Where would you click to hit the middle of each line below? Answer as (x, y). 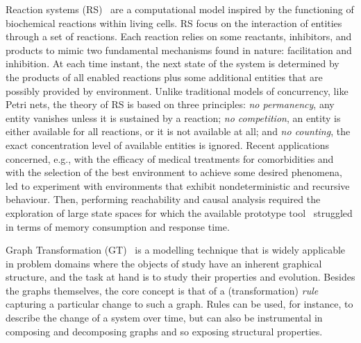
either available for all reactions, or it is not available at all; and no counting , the (178, 131)
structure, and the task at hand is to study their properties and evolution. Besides (180, 277)
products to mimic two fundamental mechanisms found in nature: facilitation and (179, 50)
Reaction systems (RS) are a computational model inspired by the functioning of (180, 9)
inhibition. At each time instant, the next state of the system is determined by (173, 63)
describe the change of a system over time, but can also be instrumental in (164, 318)
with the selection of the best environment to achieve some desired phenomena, (174, 172)
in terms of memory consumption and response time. (118, 226)
